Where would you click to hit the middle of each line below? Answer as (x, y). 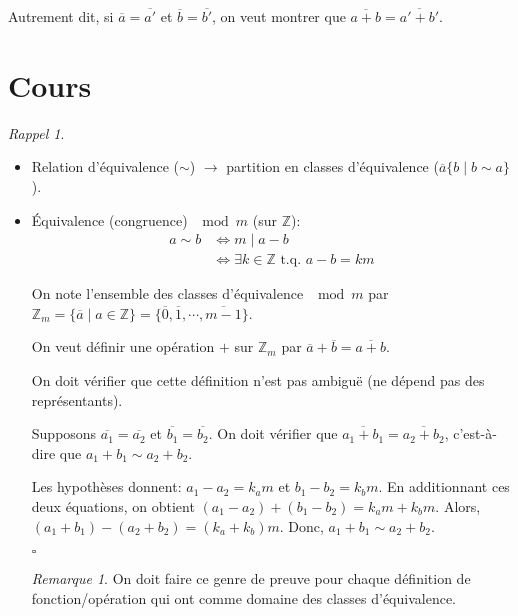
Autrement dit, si (61, 16)
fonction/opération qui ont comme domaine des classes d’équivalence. (244, 597)
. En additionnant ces (444, 486)
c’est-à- (475, 433)
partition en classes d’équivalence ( (332, 166)
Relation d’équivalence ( (105, 166)
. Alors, (458, 505)
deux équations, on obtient (113, 505)
